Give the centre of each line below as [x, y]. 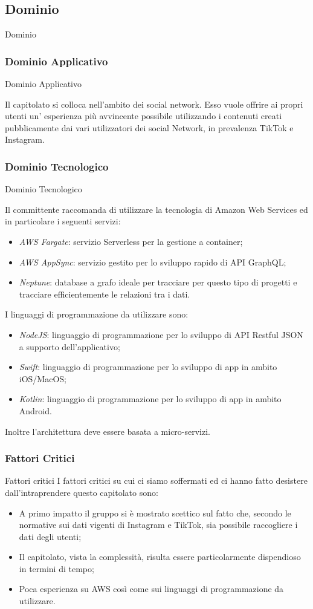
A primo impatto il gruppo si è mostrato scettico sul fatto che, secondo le [155, 513]
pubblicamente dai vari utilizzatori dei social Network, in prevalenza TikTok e [149, 127]
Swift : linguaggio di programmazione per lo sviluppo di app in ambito [148, 367]
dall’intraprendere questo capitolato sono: [82, 492]
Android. [35, 410]
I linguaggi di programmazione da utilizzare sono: [97, 314]
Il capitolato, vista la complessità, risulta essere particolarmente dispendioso [160, 557]
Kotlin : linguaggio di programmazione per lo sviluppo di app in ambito [150, 399]
